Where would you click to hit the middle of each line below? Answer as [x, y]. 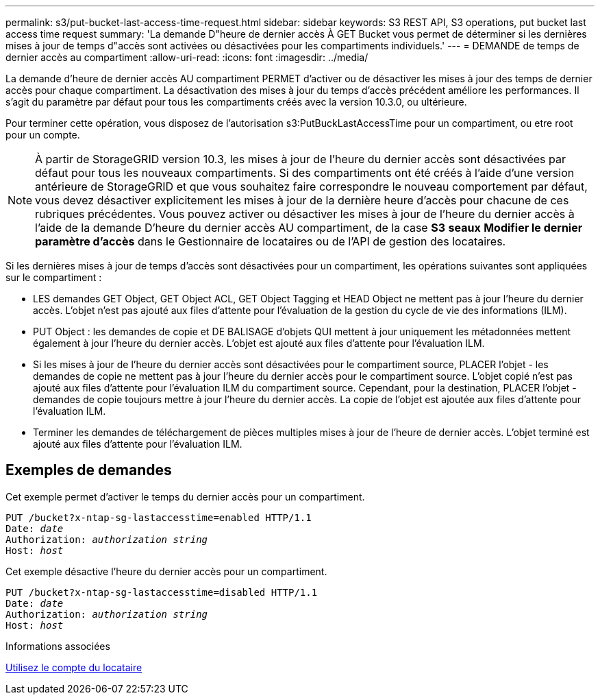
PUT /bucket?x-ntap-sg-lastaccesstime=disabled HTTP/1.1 [162, 592]
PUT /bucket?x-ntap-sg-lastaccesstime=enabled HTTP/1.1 [159, 517]
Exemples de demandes [89, 470]
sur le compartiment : [54, 277]
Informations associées [58, 646]
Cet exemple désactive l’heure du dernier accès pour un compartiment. [166, 571]
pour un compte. [43, 135]
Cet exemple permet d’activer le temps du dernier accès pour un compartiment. [185, 496]
